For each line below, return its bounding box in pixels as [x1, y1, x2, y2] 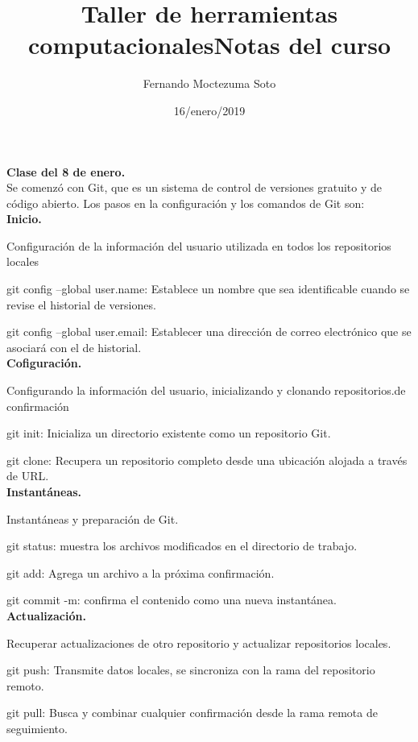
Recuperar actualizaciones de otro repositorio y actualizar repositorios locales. [6, 634, 391, 651]
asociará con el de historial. [6, 338, 142, 355]
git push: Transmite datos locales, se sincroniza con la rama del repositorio [6, 661, 375, 678]
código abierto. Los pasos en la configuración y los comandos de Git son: [6, 194, 365, 211]
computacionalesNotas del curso [28, 28, 391, 61]
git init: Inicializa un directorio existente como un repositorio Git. [6, 425, 331, 441]
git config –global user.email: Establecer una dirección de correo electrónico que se [6, 323, 412, 340]
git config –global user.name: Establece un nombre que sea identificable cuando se [6, 280, 410, 297]
